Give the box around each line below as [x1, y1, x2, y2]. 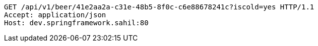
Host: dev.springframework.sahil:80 [4, 19, 149, 27]
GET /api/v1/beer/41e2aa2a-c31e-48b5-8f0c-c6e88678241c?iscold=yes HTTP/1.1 [4, 3, 314, 11]
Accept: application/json [4, 11, 106, 19]
